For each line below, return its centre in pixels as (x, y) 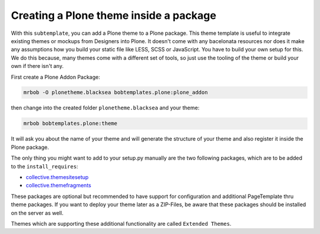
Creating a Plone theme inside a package (113, 15)
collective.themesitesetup (57, 177)
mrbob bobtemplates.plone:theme (71, 123)
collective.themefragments (58, 186)
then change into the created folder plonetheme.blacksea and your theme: (105, 108)
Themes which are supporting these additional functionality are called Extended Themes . (121, 223)
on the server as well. (37, 213)
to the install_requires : (44, 166)
